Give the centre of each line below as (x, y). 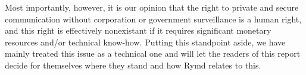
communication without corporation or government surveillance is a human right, (153, 19)
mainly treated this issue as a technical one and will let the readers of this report (153, 53)
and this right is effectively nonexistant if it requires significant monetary (138, 30)
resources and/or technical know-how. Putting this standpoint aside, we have (145, 42)
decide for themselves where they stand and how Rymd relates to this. (133, 65)
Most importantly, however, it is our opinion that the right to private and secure (152, 7)
